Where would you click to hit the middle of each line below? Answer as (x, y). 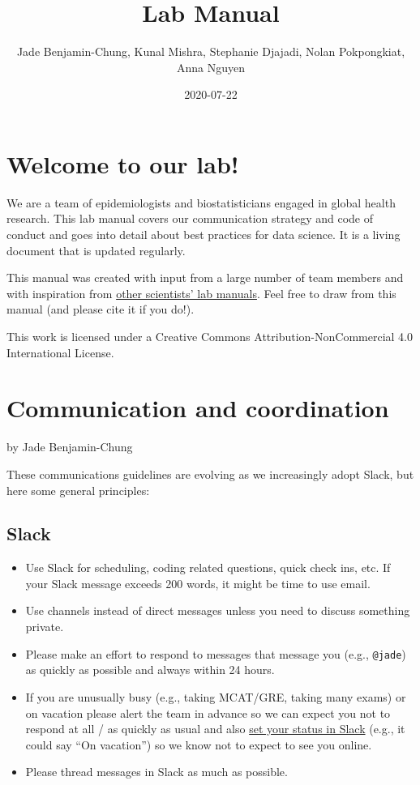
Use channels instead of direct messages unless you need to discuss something (218, 610)
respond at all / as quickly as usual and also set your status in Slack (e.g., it (215, 729)
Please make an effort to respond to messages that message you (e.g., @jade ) (216, 653)
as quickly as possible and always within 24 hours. (150, 670)
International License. (60, 352)
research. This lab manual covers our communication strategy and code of (190, 218)
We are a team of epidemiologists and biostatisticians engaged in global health (201, 202)
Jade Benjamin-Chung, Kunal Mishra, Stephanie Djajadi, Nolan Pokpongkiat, (211, 51)
